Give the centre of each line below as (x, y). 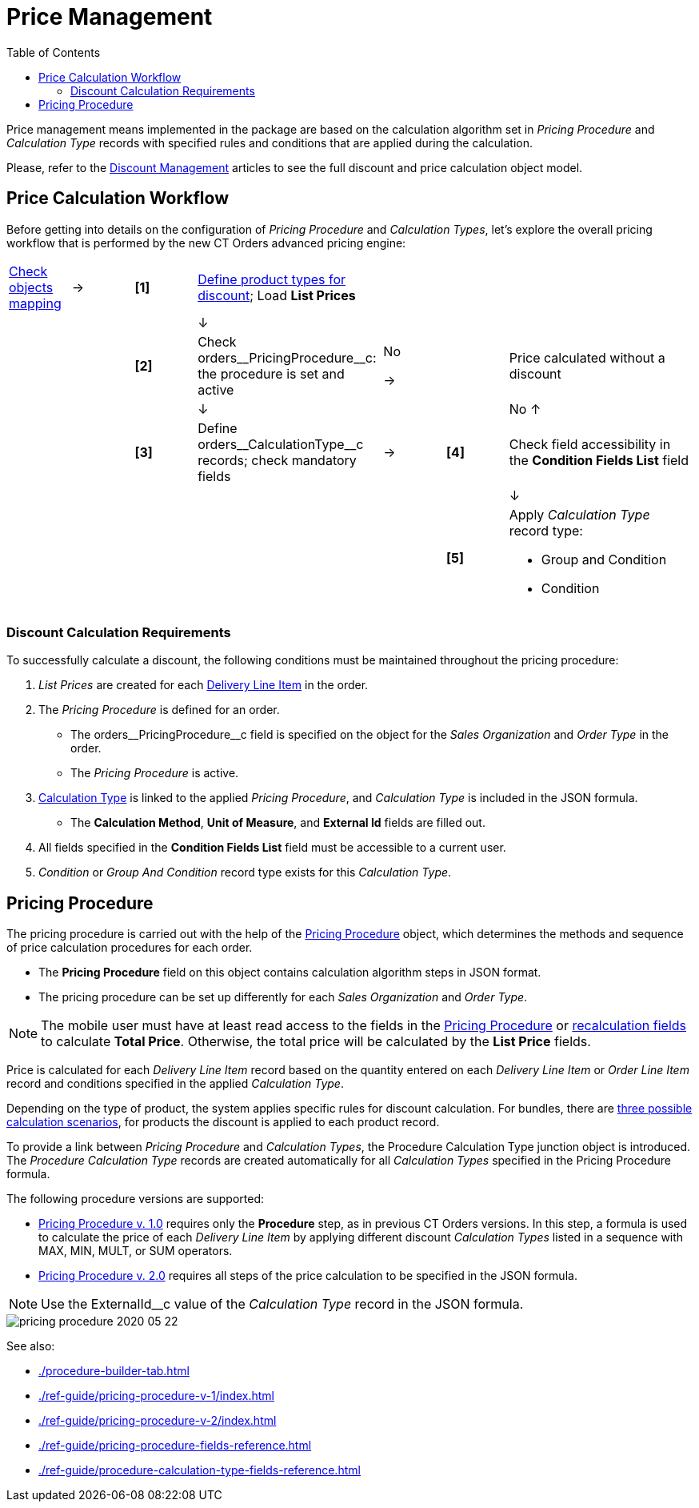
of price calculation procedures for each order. (130, 948)
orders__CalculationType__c (281, 444)
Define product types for (272, 279)
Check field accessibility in (590, 444)
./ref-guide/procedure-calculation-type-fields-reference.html (200, 1470)
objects (31, 287)
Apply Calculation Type (579, 514)
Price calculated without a (587, 357)
